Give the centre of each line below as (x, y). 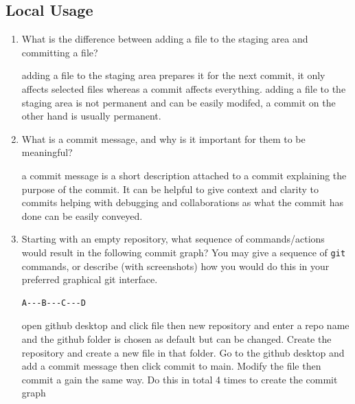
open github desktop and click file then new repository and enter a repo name (185, 325)
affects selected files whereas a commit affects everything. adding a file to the (184, 88)
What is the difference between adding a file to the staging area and (165, 39)
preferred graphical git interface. (90, 279)
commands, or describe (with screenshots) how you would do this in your (175, 266)
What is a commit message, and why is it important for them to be (163, 138)
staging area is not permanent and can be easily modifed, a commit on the (179, 102)
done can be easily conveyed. (82, 215)
